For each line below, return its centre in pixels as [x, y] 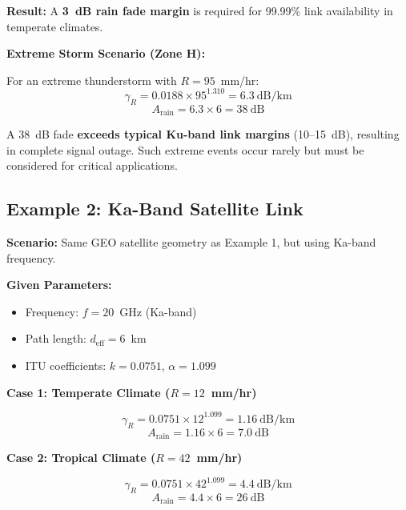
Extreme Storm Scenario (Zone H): [106, 53]
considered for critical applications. [92, 165]
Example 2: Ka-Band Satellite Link [155, 209]
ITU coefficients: [66, 365]
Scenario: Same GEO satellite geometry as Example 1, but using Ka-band [191, 242]
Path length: [56, 338]
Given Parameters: [59, 285]
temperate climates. [55, 26]
